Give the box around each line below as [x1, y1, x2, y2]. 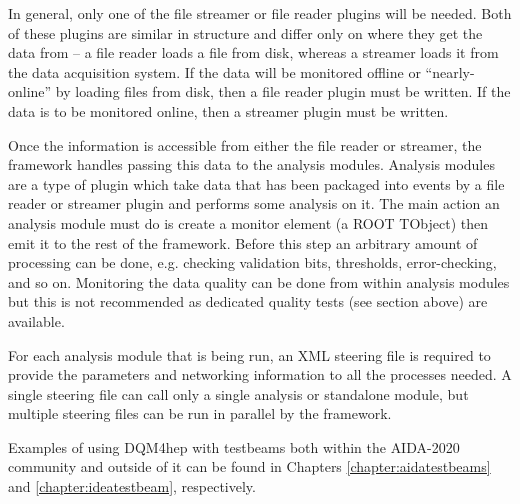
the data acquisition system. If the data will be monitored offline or [8, 61, 421, 82]
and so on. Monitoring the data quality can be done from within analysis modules [8, 271, 510, 292]
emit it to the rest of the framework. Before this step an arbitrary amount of [8, 232, 478, 253]
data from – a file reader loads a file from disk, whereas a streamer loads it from [8, 42, 499, 63]
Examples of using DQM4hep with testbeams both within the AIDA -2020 [8, 436, 460, 457]
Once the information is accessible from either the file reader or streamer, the [8, 134, 482, 155]
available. [8, 310, 65, 331]
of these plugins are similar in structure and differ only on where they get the [8, 22, 483, 43]
